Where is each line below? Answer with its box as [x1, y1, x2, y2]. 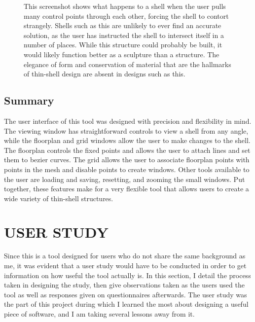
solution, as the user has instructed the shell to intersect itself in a [24, 30, 224, 40]
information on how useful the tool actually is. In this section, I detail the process [4, 270, 251, 280]
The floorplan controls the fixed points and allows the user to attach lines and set [4, 144, 251, 155]
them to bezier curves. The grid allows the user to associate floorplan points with [4, 154, 250, 165]
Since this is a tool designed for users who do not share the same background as [4, 250, 246, 261]
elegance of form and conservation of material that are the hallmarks [24, 59, 231, 69]
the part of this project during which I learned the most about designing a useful [4, 299, 249, 309]
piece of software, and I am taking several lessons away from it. [4, 308, 195, 319]
